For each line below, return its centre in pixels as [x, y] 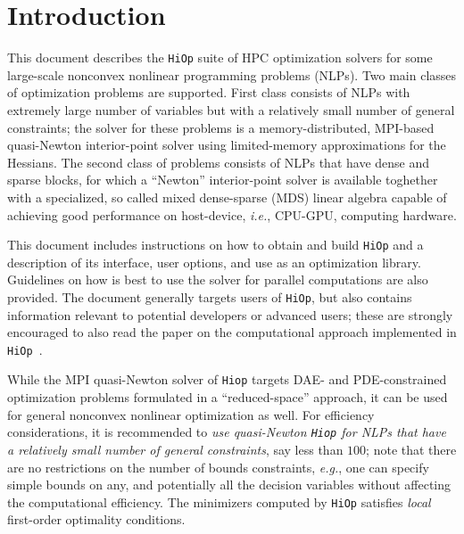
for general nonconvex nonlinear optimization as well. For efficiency [191, 414]
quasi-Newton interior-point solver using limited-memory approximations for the [227, 145]
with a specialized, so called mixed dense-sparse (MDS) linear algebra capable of [227, 197]
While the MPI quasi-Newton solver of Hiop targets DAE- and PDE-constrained [227, 379]
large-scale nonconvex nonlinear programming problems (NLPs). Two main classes [232, 74]
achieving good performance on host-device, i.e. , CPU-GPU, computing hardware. [232, 214]
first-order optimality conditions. [96, 519]
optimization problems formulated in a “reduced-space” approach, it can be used [228, 397]
